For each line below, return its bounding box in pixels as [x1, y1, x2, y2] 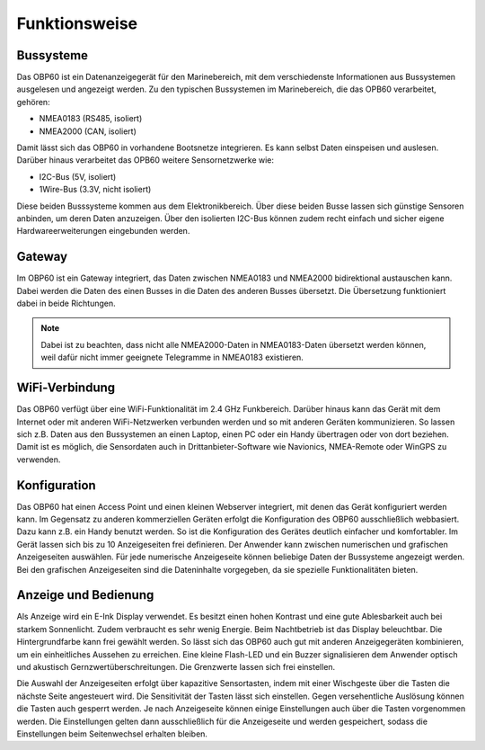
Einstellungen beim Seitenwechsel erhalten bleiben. [16, 728, 208, 739]
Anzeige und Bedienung [16, 587, 154, 603]
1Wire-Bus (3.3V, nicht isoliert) [39, 184, 152, 195]
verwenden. [16, 454, 61, 465]
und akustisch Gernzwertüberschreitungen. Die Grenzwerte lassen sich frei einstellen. [16, 662, 336, 673]
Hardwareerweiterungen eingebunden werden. [16, 226, 190, 237]
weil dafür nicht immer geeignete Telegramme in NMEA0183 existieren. [40, 352, 304, 363]
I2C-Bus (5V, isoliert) [39, 171, 117, 182]
